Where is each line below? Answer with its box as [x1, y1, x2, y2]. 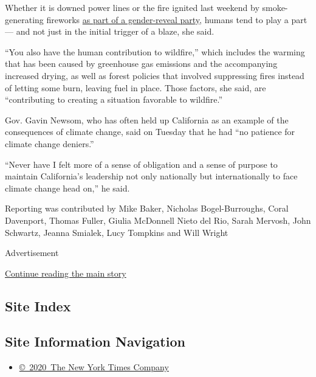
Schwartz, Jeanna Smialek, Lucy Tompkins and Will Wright [5, 226, 228, 238]
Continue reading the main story [5, 266, 126, 279]
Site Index [5, 296, 71, 315]
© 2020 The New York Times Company [19, 361, 169, 373]
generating [5, 13, 44, 26]
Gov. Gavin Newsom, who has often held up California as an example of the [5, 113, 289, 126]
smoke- [262, 1, 288, 13]
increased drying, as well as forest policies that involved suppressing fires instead [5, 69, 304, 81]
